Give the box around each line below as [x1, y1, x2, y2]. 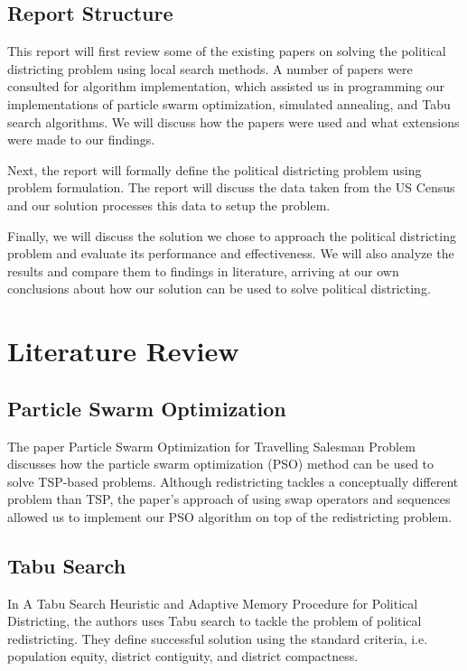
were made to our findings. [7, 130, 155, 149]
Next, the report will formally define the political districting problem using [7, 160, 422, 179]
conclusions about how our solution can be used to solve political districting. [7, 279, 431, 298]
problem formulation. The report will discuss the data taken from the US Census [7, 178, 455, 197]
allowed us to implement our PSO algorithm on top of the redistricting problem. [7, 507, 453, 526]
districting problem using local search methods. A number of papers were [7, 59, 413, 78]
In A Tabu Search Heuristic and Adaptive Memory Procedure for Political [7, 593, 418, 612]
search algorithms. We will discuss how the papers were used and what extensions [7, 112, 460, 131]
